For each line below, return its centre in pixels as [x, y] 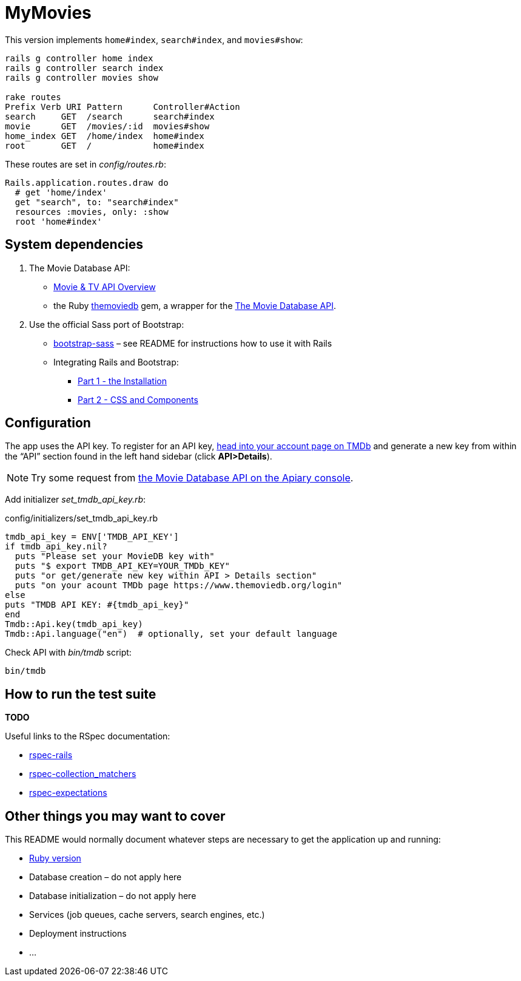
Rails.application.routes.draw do [87, 182]
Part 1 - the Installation [122, 381]
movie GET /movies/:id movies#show [107, 126]
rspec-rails [51, 755]
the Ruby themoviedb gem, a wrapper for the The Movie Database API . [195, 305]
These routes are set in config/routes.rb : [86, 164]
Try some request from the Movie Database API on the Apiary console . [192, 478]
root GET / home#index [105, 145]
